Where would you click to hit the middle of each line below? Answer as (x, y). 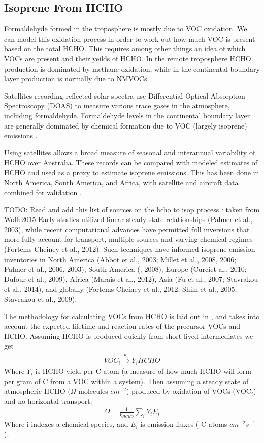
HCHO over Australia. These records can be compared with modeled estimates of (131, 162)
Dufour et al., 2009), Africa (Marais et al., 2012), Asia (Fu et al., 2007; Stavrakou (131, 279)
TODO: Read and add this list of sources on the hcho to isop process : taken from (132, 209)
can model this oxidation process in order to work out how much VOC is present (130, 38)
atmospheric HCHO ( (37, 391)
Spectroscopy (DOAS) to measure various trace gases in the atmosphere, (117, 105)
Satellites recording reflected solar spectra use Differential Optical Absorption (125, 95)
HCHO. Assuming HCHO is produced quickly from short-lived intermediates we (129, 336)
